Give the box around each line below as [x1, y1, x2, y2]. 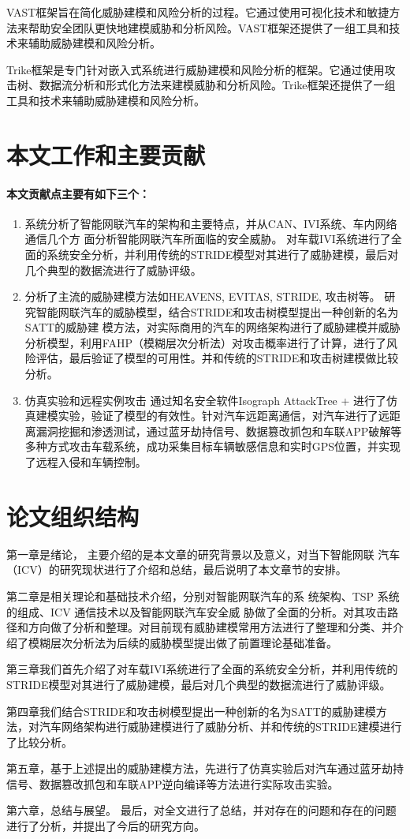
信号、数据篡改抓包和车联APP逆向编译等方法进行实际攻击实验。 [6, 775, 339, 792]
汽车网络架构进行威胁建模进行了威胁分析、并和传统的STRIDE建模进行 [39, 718, 402, 735]
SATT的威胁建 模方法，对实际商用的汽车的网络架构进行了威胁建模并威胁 [24, 319, 401, 335]
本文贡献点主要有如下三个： [6, 185, 150, 201]
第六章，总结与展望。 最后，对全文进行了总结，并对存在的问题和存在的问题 [6, 802, 397, 818]
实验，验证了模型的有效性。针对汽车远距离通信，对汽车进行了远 [58, 407, 389, 424]
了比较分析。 [6, 733, 73, 750]
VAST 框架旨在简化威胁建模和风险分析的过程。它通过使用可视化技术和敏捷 [6, 4, 389, 20]
